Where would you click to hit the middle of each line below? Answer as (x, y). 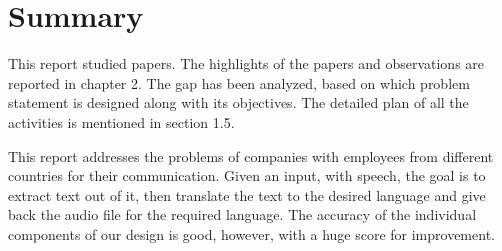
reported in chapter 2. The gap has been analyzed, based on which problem (239, 82)
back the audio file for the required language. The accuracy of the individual (242, 214)
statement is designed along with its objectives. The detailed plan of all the (238, 102)
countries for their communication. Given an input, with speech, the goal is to (247, 175)
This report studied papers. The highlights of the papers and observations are (246, 63)
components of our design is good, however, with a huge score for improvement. (251, 233)
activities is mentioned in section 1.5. (121, 121)
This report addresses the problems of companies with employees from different (251, 155)
